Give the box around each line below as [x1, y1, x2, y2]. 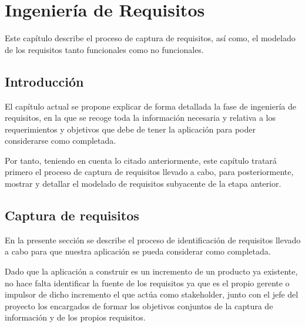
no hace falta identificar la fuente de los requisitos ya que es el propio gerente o [5, 276, 290, 289]
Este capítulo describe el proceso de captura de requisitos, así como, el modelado [5, 32, 296, 44]
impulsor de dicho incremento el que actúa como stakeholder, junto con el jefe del [5, 288, 299, 300]
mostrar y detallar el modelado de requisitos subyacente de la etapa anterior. [5, 177, 281, 190]
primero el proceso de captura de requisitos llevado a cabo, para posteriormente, [5, 166, 294, 178]
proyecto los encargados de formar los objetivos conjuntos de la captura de [5, 299, 273, 312]
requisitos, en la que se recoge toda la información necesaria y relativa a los [5, 111, 276, 124]
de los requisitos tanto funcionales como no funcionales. [5, 43, 204, 55]
